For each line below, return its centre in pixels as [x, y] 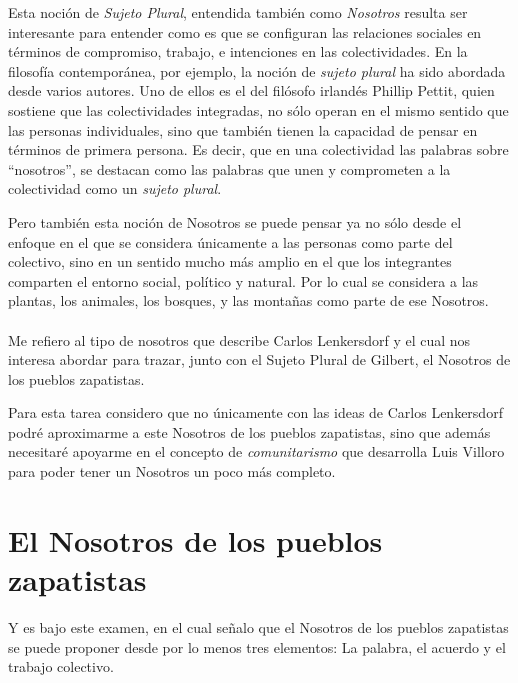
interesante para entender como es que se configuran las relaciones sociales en [245, 31]
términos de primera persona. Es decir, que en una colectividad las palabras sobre [258, 149]
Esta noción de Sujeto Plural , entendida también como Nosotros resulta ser [238, 12]
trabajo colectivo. [61, 666]
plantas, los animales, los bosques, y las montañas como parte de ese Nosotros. [248, 300]
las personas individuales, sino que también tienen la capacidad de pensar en [243, 129]
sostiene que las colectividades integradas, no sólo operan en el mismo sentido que [258, 109]
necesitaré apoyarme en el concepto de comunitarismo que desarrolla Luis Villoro [256, 451]
